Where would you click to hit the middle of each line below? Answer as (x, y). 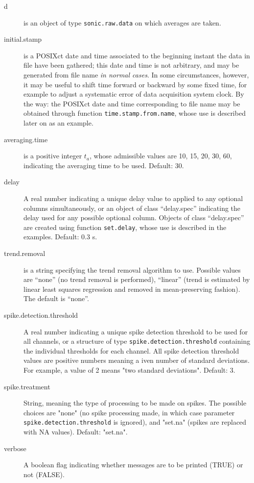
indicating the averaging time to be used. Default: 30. (104, 165)
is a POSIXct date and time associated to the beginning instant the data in (137, 55)
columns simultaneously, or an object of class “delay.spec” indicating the (132, 208)
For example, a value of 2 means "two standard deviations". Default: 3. (129, 370)
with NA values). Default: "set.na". (76, 432)
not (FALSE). (44, 474)
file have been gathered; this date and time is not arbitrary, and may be (131, 65)
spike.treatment (27, 386)
